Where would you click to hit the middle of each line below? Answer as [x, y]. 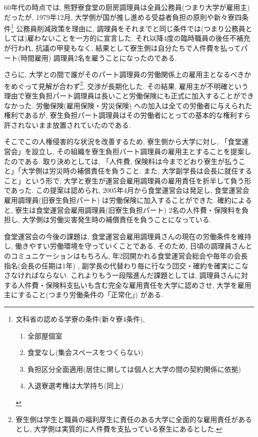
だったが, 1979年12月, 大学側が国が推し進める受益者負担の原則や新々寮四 [123, 17]
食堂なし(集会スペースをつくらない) [85, 352]
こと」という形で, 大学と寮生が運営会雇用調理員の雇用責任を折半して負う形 [128, 180]
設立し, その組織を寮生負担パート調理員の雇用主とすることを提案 [138, 151]
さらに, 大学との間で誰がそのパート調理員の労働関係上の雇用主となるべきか [128, 74]
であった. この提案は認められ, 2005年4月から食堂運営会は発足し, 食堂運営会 [127, 190]
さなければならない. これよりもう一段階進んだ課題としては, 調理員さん [119, 275]
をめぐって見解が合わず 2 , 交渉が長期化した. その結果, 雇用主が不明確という [126, 85]
